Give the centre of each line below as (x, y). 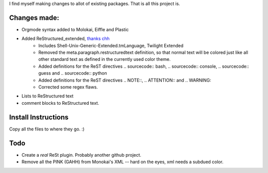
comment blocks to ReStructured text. (60, 103)
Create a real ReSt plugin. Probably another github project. (81, 155)
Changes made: (34, 18)
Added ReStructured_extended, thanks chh (66, 39)
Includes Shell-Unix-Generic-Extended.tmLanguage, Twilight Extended (111, 45)
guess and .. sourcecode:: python (73, 73)
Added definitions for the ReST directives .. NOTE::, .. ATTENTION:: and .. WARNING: (125, 80)
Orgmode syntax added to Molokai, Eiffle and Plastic (75, 29)
